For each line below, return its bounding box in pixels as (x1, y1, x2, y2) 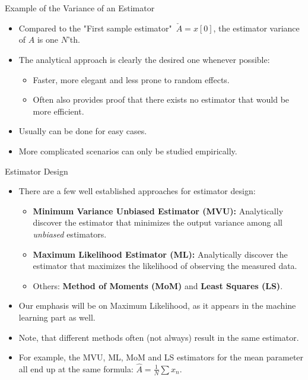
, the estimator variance (213, 21, 300, 34)
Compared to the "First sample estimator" (18, 21, 172, 34)
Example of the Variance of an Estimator (5, 2, 155, 14)
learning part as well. (18, 311, 96, 323)
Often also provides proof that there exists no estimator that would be (33, 93, 290, 106)
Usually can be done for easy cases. (18, 125, 147, 137)
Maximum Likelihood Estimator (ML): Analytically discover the (33, 248, 288, 260)
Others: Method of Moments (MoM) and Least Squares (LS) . (33, 279, 283, 292)
